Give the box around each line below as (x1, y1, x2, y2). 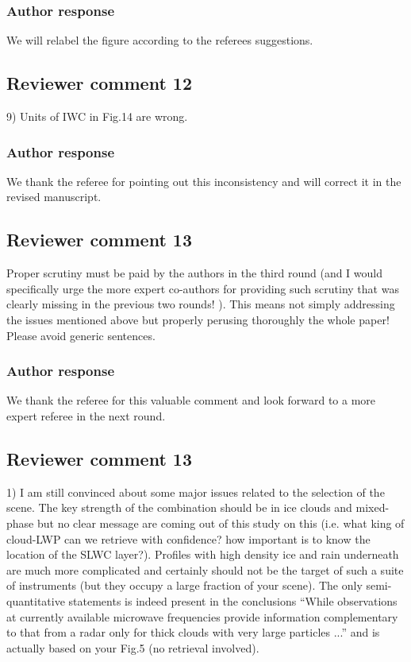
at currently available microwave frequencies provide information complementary (6, 608, 398, 625)
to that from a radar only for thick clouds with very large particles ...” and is (6, 624, 380, 641)
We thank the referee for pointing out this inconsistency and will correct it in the (6, 172, 401, 189)
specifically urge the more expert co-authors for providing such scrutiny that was (6, 280, 399, 296)
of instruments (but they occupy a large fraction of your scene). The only (6, 577, 363, 594)
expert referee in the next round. (6, 408, 166, 424)
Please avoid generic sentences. (6, 327, 156, 343)
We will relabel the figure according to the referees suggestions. (6, 32, 313, 48)
